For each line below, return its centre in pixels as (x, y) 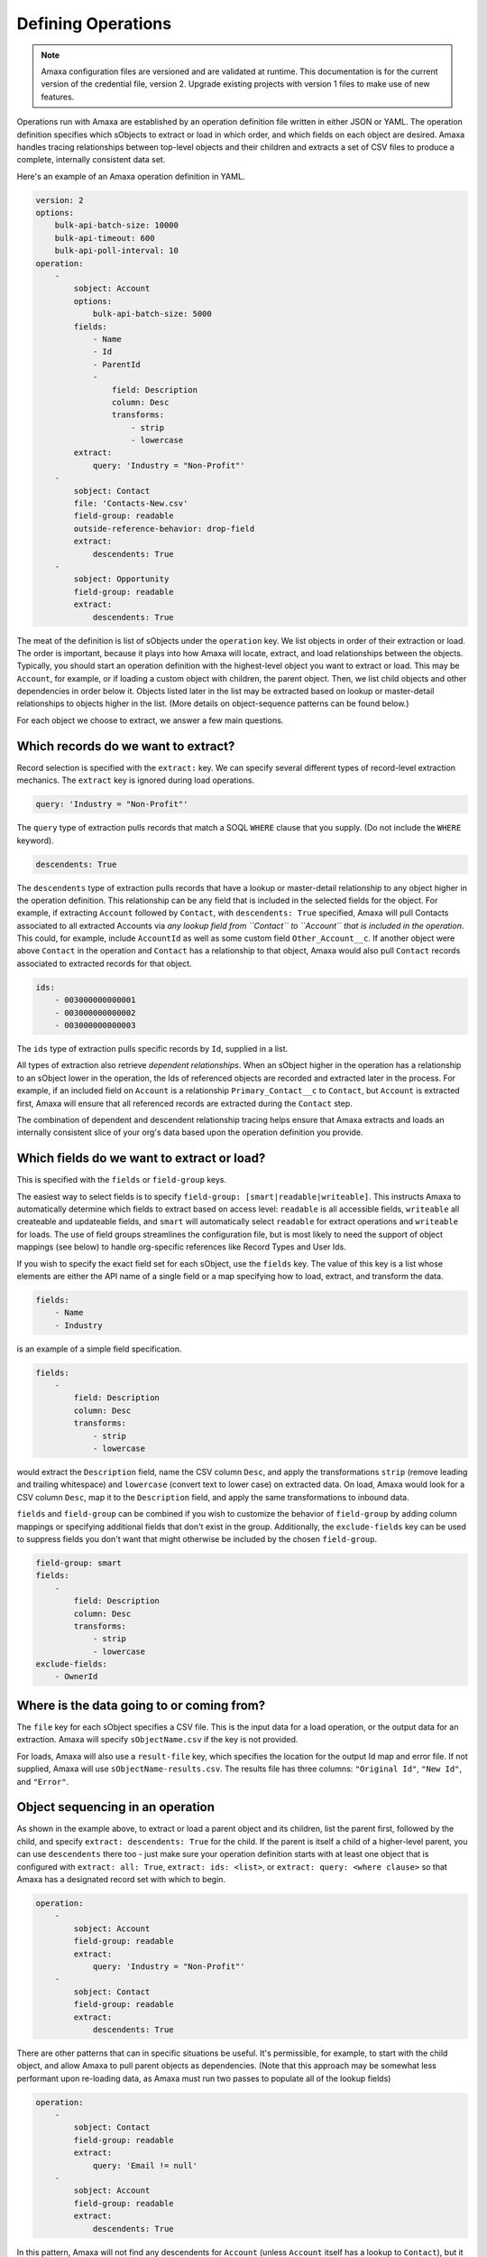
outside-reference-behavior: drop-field (164, 529)
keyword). (35, 841)
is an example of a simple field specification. (99, 1349)
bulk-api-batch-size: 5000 (152, 314)
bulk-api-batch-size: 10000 (117, 225)
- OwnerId (76, 1676)
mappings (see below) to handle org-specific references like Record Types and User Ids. (182, 1247)
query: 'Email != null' (145, 2165)
